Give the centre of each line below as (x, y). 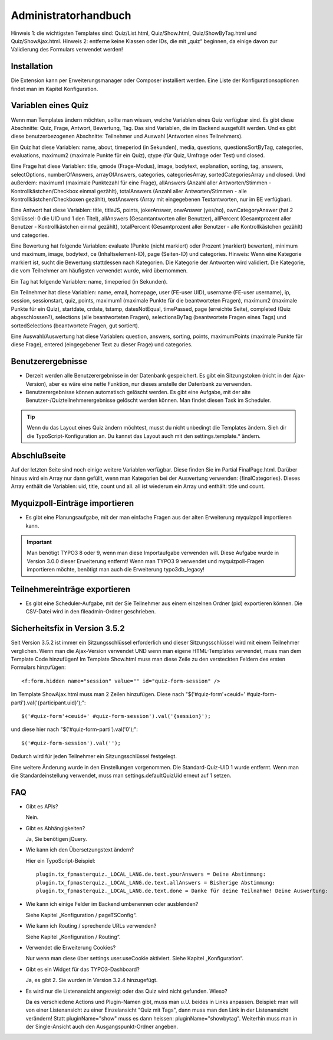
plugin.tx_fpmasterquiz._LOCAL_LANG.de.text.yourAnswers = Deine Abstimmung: (151, 874)
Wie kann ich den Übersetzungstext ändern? (80, 850)
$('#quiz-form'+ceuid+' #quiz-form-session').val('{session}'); (116, 716)
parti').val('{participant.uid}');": (48, 703)
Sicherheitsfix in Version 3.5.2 (68, 628)
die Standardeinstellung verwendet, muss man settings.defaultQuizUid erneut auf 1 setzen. (121, 775)
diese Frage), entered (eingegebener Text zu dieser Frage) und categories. (102, 344)
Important (39, 542)
